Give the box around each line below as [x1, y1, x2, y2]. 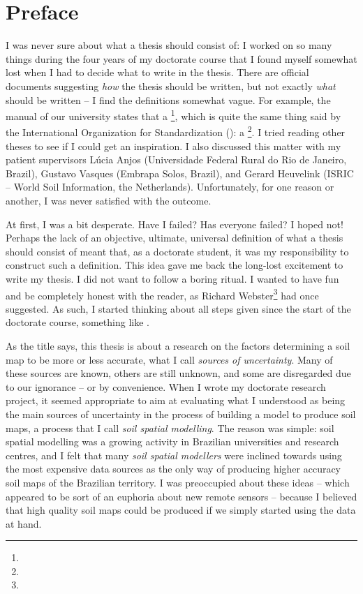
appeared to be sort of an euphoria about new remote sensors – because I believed [6, 489, 357, 503]
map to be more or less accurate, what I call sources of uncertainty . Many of [6, 352, 333, 366]
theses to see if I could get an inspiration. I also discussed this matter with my [6, 138, 341, 153]
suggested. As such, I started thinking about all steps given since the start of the [6, 301, 351, 315]
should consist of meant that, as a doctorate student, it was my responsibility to [6, 244, 349, 258]
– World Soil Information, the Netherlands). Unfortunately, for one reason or [6, 179, 334, 194]
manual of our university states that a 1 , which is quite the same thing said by [6, 107, 341, 123]
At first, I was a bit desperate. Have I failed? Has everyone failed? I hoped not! [6, 216, 343, 231]
